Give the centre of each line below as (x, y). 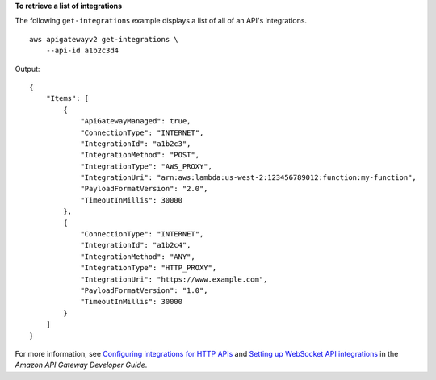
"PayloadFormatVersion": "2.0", (145, 189)
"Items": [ (67, 98)
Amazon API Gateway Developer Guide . (81, 365)
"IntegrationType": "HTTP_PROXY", (149, 268)
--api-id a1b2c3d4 (82, 51)
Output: (27, 69)
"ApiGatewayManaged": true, (136, 121)
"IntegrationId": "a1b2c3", (136, 144)
